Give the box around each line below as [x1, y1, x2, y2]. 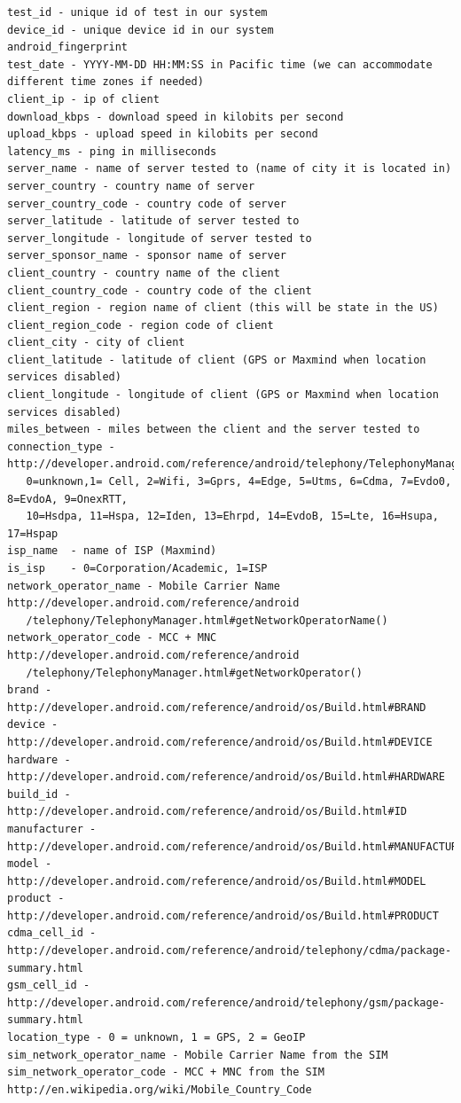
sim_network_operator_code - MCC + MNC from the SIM [7, 1066, 324, 1079]
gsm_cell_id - [7, 979, 90, 992]
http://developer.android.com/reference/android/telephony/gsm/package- [7, 996, 445, 1009]
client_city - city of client [7, 336, 185, 349]
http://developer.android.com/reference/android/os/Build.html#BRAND [7, 700, 426, 714]
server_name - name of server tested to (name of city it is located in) [7, 162, 452, 176]
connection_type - [7, 440, 115, 453]
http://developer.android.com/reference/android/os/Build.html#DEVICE [7, 735, 433, 748]
